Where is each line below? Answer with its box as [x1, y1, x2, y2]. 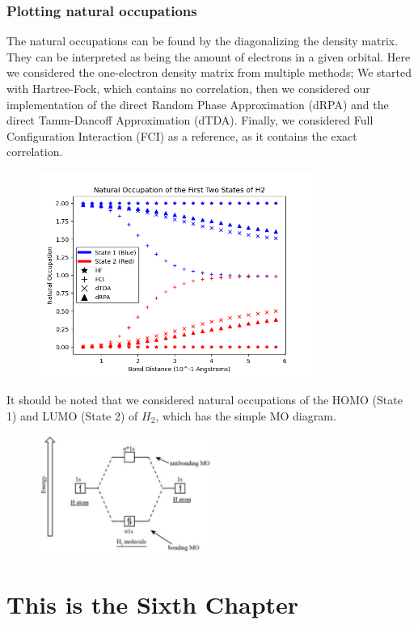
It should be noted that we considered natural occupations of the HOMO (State [6, 391, 403, 408]
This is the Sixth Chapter [6, 587, 299, 620]
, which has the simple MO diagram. [155, 407, 336, 424]
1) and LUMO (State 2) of [6, 407, 138, 424]
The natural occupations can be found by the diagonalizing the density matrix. [6, 32, 399, 49]
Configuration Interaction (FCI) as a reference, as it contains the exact [6, 127, 357, 144]
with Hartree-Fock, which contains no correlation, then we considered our [6, 80, 370, 96]
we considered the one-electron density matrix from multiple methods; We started [6, 64, 412, 81]
